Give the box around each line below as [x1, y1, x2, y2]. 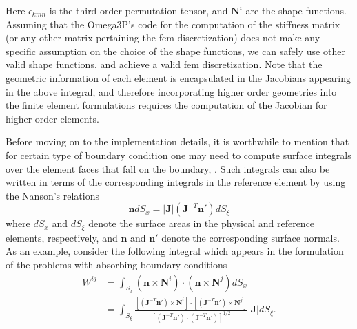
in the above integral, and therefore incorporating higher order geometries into [6, 84, 337, 98]
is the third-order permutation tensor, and [49, 3, 228, 17]
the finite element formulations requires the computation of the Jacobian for [6, 98, 327, 112]
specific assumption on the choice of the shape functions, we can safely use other [6, 43, 345, 58]
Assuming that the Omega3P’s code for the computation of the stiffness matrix [6, 17, 340, 31]
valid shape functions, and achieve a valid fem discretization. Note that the [6, 57, 323, 72]
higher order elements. [6, 111, 99, 125]
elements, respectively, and [6, 230, 118, 244]
